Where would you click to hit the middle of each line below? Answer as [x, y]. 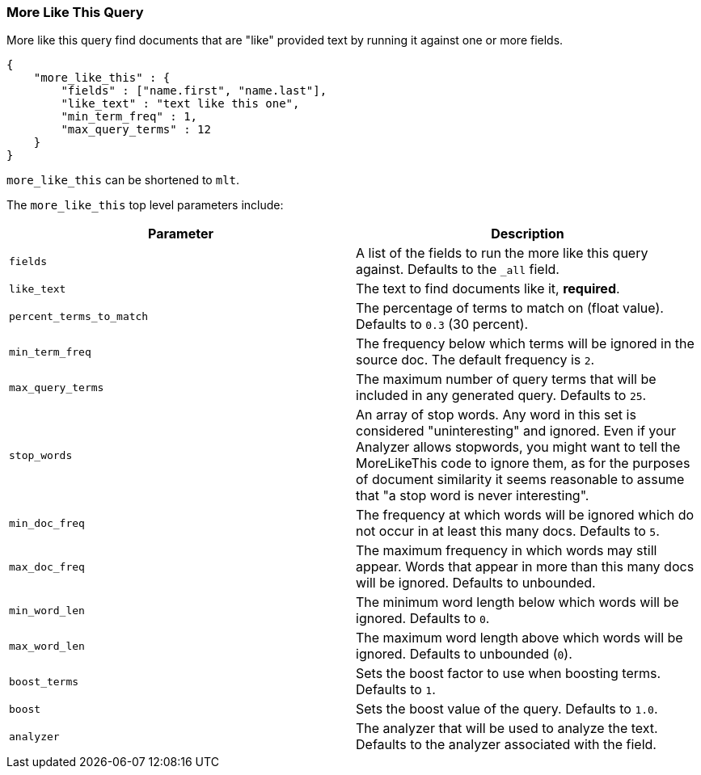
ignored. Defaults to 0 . [423, 619]
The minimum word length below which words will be [517, 602]
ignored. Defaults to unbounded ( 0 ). [464, 654]
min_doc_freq [47, 523]
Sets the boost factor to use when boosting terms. [509, 674]
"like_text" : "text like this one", [180, 104]
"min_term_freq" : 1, [129, 117]
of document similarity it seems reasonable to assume [520, 480]
